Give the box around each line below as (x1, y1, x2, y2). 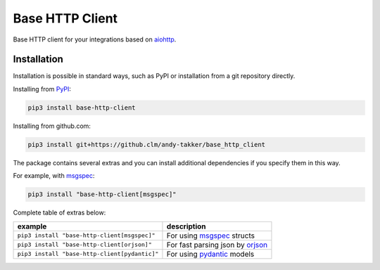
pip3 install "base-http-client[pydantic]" (17, 250, 159, 258)
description (166, 221, 207, 231)
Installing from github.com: (13, 122, 91, 130)
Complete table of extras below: (13, 208, 106, 217)
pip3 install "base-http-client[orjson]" (17, 241, 152, 249)
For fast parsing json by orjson (166, 240, 267, 250)
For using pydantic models (166, 249, 255, 259)
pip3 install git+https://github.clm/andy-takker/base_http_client (27, 141, 266, 148)
